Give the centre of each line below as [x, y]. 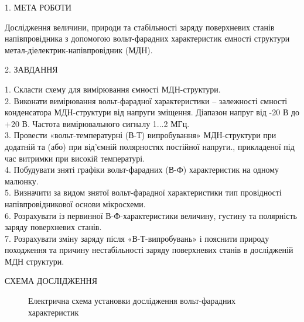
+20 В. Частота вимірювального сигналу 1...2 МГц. [97, 123]
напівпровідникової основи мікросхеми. [75, 203]
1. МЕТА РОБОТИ [38, 7]
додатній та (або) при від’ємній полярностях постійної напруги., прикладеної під [150, 146]
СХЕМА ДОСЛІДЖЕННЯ [51, 281]
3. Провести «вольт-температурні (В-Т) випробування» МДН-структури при [141, 135]
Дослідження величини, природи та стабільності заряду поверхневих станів [140, 27]
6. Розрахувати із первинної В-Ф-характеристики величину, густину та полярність [151, 215]
